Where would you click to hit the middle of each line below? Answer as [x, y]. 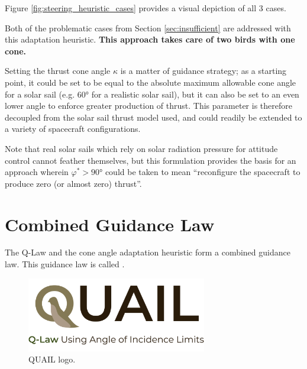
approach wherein [37, 172]
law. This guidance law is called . [65, 264]
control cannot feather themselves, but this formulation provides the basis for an [151, 160]
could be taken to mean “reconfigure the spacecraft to [203, 172]
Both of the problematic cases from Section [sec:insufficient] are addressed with [148, 27]
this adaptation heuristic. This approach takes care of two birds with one [150, 39]
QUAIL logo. [52, 359]
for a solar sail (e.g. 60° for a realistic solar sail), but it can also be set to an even [152, 94]
